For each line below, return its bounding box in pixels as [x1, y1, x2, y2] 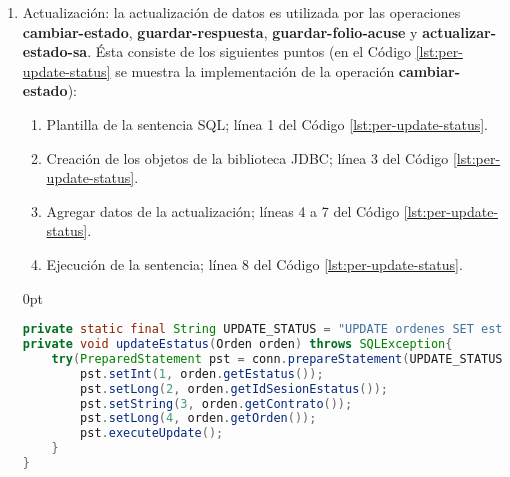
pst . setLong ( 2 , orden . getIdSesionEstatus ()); [80, 381, 388, 396]
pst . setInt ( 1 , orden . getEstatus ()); [80, 366, 324, 381]
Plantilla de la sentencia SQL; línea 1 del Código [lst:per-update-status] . [46, 113, 488, 134]
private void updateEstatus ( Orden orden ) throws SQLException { [22, 337, 453, 351]
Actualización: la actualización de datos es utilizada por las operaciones [22, 2, 461, 22]
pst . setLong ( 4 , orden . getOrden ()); [80, 411, 317, 426]
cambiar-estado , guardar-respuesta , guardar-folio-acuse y [22, 21, 418, 42]
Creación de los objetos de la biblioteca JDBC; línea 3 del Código [46, 147, 449, 168]
